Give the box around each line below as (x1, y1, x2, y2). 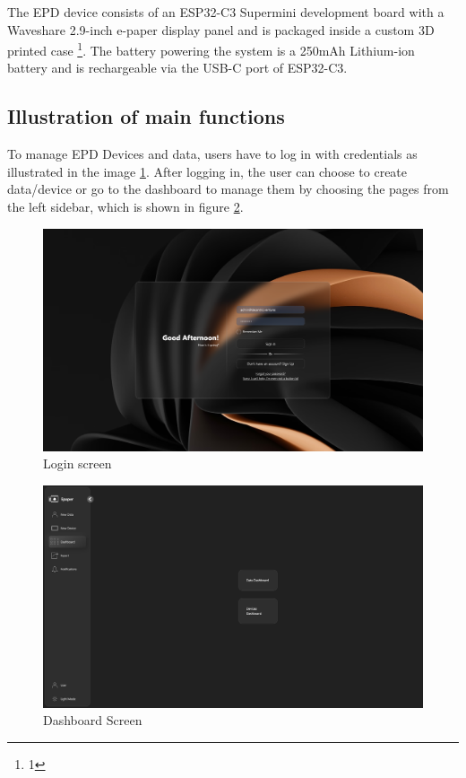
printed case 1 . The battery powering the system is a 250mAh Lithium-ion (7, 39, 415, 59)
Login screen (43, 454, 112, 473)
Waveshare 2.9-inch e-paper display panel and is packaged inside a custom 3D (7, 20, 435, 39)
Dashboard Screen (43, 711, 142, 730)
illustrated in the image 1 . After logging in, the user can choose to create (7, 162, 408, 180)
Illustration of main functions (7, 102, 285, 130)
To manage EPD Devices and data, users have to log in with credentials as (7, 144, 418, 163)
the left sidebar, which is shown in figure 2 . (7, 197, 244, 216)
